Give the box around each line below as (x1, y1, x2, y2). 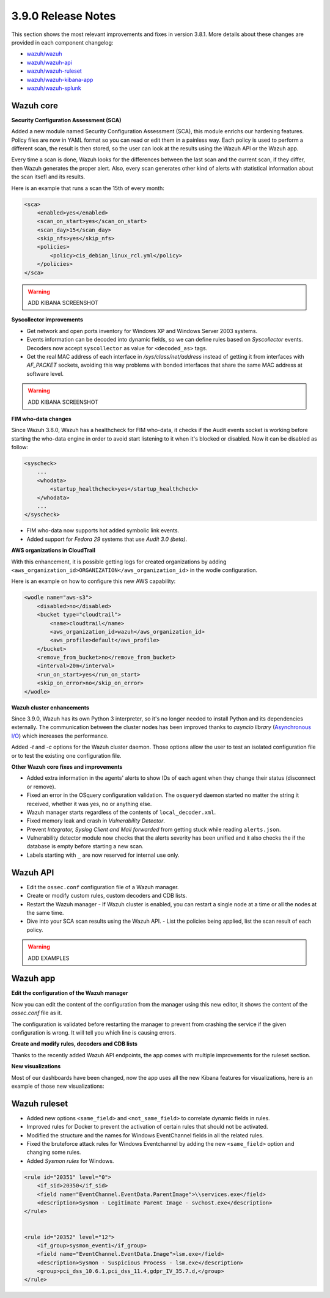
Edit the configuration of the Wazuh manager (11, 989, 128, 997)
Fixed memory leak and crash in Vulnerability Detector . (26, 817, 165, 824)
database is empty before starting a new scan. (26, 843, 144, 850)
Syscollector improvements (11, 316, 84, 323)
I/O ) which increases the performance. (11, 732, 109, 739)
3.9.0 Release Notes (11, 9, 116, 23)
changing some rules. (26, 1149, 81, 1156)
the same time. (26, 909, 64, 916)
